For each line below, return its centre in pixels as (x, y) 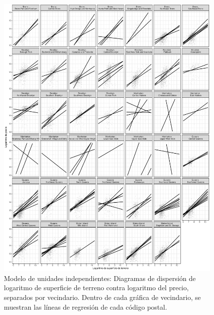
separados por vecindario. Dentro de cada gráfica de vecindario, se (102, 297)
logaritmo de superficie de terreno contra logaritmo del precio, (96, 288)
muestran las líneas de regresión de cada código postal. (86, 306)
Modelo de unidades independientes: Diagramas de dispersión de (100, 278)
